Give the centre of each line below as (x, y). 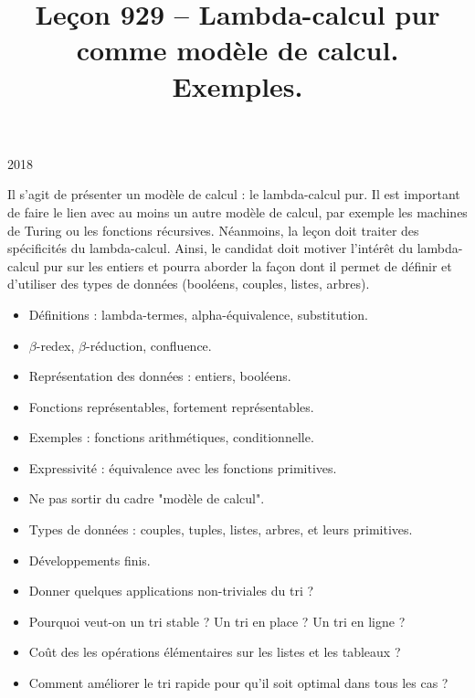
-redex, (55, 345)
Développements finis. (90, 560)
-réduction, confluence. (148, 345)
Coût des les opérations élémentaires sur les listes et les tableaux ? (215, 652)
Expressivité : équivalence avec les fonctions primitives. (183, 467)
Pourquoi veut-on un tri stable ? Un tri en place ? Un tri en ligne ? (217, 621)
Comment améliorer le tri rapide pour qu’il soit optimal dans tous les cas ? (238, 683)
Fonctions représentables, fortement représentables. (171, 406)
